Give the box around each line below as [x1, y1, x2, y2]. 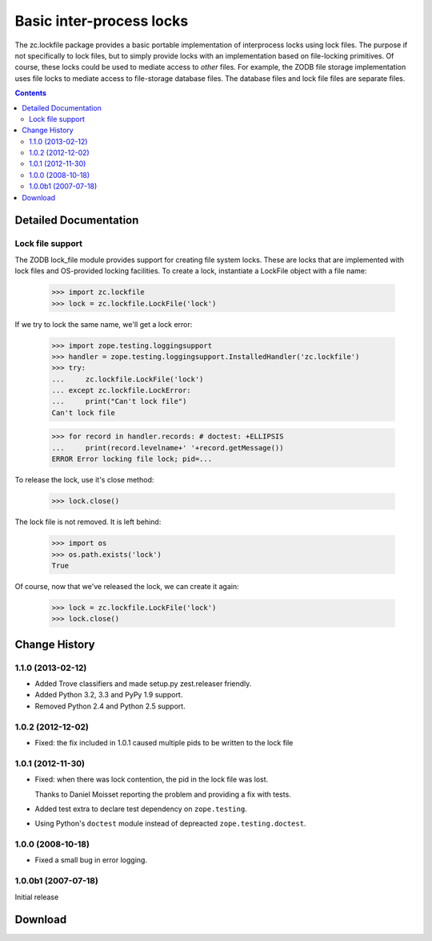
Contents [14, 88, 47, 98]
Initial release [14, 892, 59, 902]
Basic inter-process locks [14, 12, 189, 30]
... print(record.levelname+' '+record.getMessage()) [51, 443, 284, 452]
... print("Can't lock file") [51, 397, 187, 406]
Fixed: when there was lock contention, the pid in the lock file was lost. [34, 774, 269, 785]
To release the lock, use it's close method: [14, 475, 154, 485]
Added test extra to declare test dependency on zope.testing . [34, 804, 247, 814]
